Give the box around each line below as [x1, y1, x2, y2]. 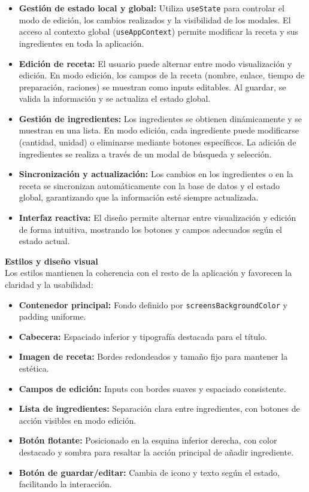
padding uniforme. [19, 310, 86, 323]
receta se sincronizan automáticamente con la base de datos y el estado [19, 179, 280, 192]
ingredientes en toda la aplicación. [19, 37, 144, 49]
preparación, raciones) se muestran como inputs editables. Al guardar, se [19, 80, 286, 93]
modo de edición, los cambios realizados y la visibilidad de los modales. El [19, 13, 291, 26]
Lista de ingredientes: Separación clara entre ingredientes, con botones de [19, 402, 300, 415]
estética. [19, 362, 49, 375]
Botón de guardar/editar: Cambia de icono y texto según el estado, [19, 466, 280, 478]
